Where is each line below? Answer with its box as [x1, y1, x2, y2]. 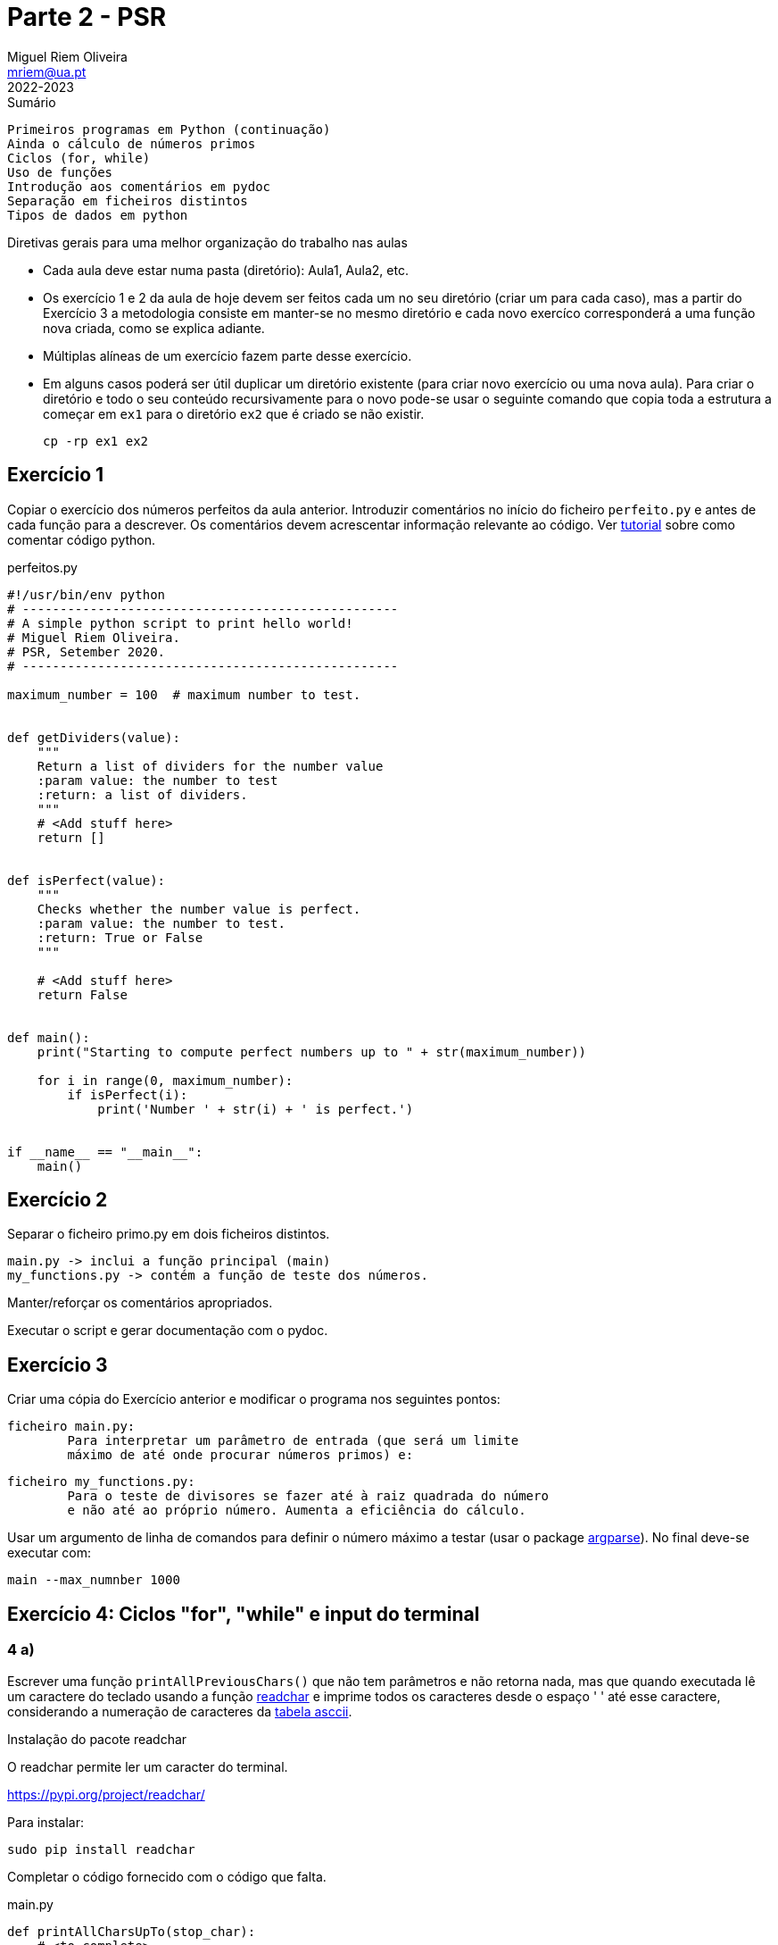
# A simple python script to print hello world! [7, 615, 353, 630]
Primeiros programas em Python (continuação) [7, 121, 331, 137]
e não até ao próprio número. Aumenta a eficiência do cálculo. [67, 1503, 526, 1518]
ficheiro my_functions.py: [7, 1474, 195, 1490]
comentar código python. [7, 531, 156, 547]
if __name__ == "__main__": [7, 1144, 203, 1159]
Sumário [7, 94, 56, 110]
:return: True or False [37, 930, 203, 945]
